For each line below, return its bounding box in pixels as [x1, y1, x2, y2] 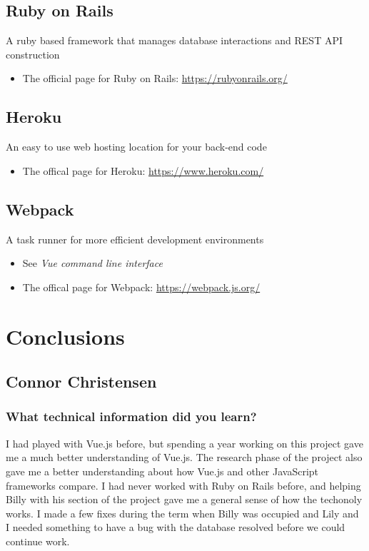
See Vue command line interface [22, 256, 163, 271]
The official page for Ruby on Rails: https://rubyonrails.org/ [22, 71, 288, 86]
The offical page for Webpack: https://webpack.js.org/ [22, 279, 261, 294]
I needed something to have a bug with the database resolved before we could [6, 520, 345, 535]
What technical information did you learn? [6, 408, 257, 425]
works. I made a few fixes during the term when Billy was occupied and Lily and [6, 505, 359, 520]
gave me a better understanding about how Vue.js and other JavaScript [6, 463, 319, 478]
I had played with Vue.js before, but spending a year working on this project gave [6, 435, 363, 450]
